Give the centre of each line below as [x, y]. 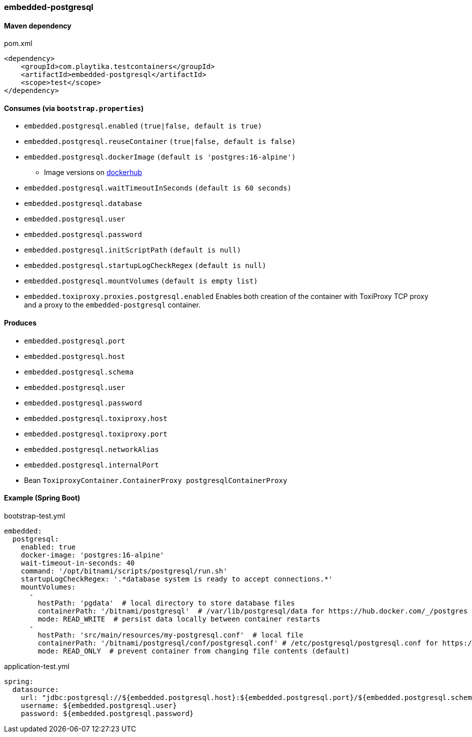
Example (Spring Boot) [42, 498]
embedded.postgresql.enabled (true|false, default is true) [143, 126]
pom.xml [18, 43]
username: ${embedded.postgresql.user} [99, 705]
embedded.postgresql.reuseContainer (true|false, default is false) [160, 142]
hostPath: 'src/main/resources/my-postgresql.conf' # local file [170, 635]
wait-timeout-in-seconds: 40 [78, 563]
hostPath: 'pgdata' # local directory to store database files [166, 603]
